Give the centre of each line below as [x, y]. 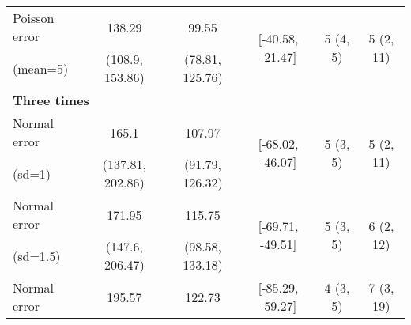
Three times [51, 100]
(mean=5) [41, 68]
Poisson [34, 18]
